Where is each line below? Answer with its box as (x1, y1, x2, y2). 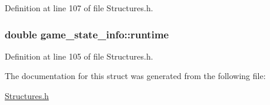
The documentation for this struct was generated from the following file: (5, 70, 266, 82)
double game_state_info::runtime (5, 27, 169, 41)
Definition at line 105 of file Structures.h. (5, 50, 153, 62)
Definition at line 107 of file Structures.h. (5, 2, 153, 14)
